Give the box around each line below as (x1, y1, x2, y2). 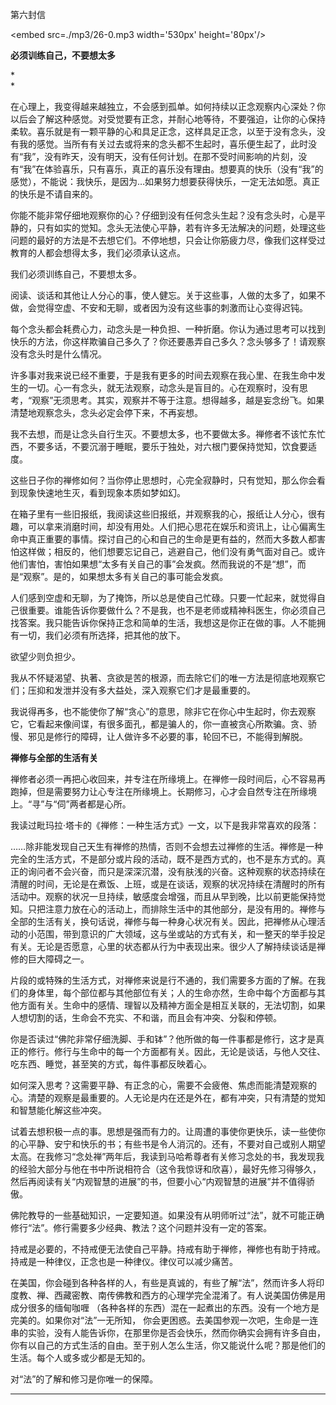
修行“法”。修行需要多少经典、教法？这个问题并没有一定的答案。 (10, 1222, 273, 1233)
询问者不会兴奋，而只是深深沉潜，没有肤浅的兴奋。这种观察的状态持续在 (27, 866, 326, 877)
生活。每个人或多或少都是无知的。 (10, 1352, 151, 1363)
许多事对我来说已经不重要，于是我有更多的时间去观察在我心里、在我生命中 (10, 369, 317, 381)
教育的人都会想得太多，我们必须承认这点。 (10, 247, 186, 258)
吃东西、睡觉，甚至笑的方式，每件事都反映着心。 (10, 1058, 212, 1070)
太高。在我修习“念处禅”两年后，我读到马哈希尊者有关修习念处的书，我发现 (10, 1151, 317, 1162)
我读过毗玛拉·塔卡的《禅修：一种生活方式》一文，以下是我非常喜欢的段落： (10, 819, 320, 831)
